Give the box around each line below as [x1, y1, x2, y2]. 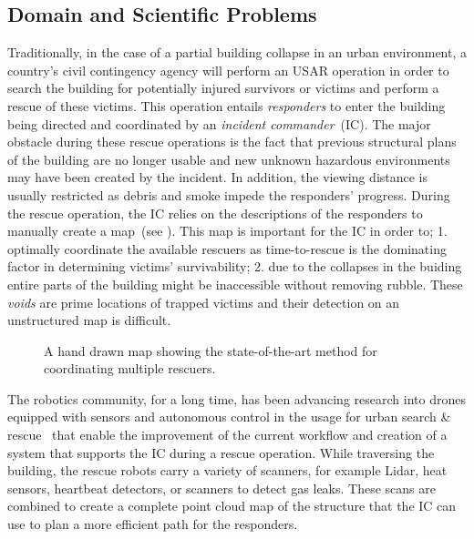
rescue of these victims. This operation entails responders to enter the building [7, 96, 446, 115]
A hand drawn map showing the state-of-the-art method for [44, 341, 377, 360]
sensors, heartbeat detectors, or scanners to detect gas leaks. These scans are [7, 478, 436, 497]
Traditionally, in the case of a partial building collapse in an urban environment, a [7, 43, 467, 62]
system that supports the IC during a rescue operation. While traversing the [7, 442, 435, 462]
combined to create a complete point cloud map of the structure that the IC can [7, 496, 457, 515]
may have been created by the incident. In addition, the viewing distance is [7, 168, 428, 187]
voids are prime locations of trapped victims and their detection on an [7, 292, 400, 311]
